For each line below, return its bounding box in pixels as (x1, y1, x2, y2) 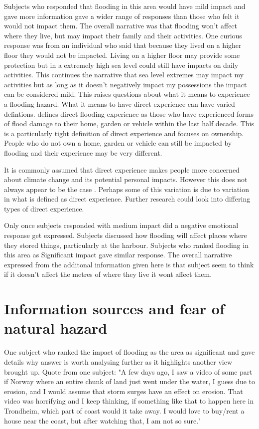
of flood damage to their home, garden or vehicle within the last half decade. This (4, 118, 254, 129)
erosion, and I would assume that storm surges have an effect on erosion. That (4, 386, 243, 396)
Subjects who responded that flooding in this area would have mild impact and (4, 1, 246, 11)
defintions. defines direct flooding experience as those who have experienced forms (4, 108, 254, 119)
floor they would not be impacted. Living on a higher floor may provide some (4, 49, 240, 60)
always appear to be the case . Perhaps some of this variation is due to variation (4, 184, 249, 194)
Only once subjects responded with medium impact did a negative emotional (4, 220, 239, 230)
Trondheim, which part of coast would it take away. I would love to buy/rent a (4, 405, 245, 416)
